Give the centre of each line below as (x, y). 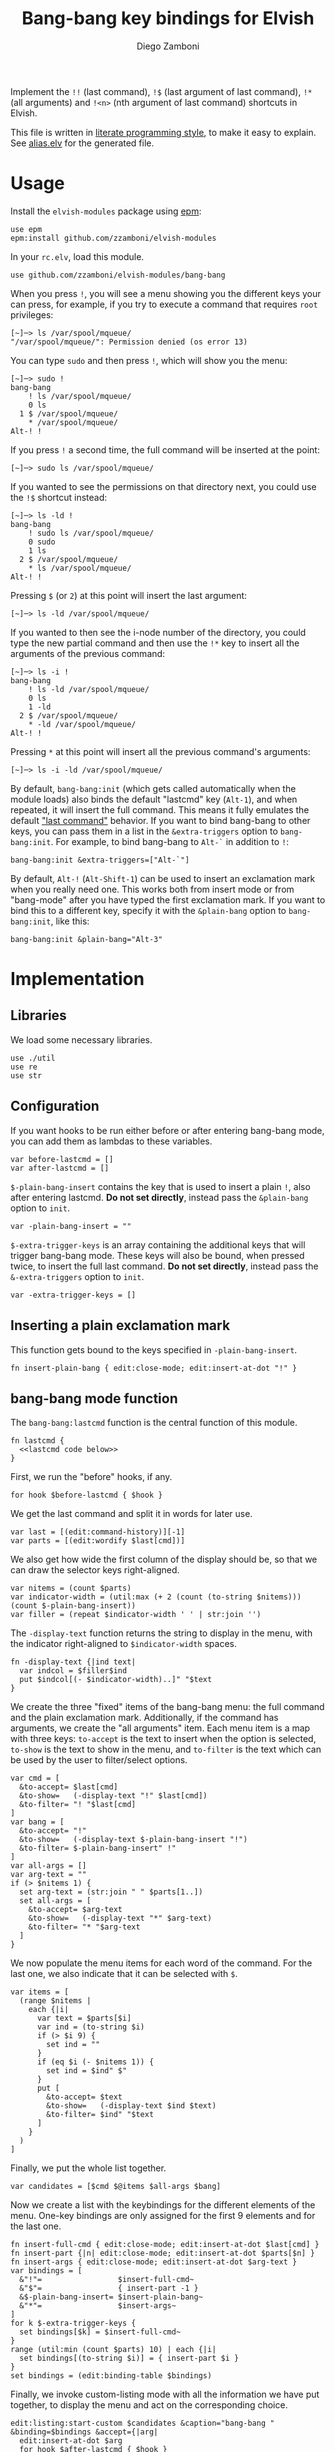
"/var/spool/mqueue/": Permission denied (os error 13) (129, 342)
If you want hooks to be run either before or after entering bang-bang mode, (167, 1130)
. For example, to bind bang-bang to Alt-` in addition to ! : (170, 841)
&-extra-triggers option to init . (77, 1276)
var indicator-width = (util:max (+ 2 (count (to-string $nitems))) (156, 1597)
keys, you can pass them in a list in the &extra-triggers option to (144, 831)
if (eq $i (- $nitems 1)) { (95, 2062)
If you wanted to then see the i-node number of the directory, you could (158, 632)
